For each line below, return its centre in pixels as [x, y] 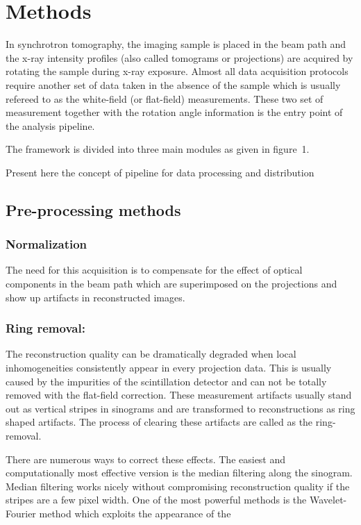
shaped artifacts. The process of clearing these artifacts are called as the [159, 422]
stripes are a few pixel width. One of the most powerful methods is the [156, 500]
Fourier [21, 513]
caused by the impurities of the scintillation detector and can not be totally [166, 381]
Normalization [47, 244]
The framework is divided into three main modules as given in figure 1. [158, 149]
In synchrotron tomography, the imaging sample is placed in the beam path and [176, 44]
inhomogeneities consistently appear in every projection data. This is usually [169, 368]
